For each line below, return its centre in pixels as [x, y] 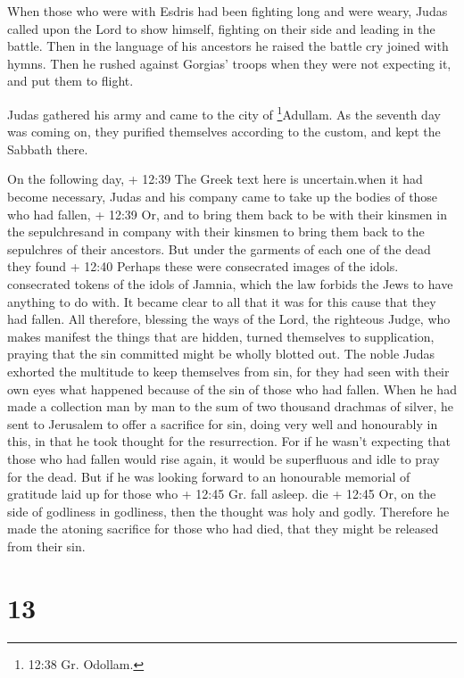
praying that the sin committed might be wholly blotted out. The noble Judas [221, 354]
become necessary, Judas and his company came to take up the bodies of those [223, 196]
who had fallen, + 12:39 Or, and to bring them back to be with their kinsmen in [227, 214]
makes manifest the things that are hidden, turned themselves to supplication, [221, 336]
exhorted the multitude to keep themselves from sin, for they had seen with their [228, 371]
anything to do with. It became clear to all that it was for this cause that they [222, 301]
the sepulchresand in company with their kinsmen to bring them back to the [216, 232]
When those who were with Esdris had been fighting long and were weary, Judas [228, 11]
